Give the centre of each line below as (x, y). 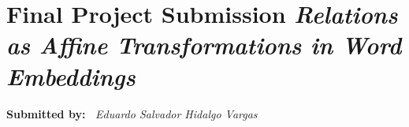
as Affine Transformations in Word (204, 45)
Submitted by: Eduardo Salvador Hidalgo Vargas (132, 113)
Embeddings (71, 76)
